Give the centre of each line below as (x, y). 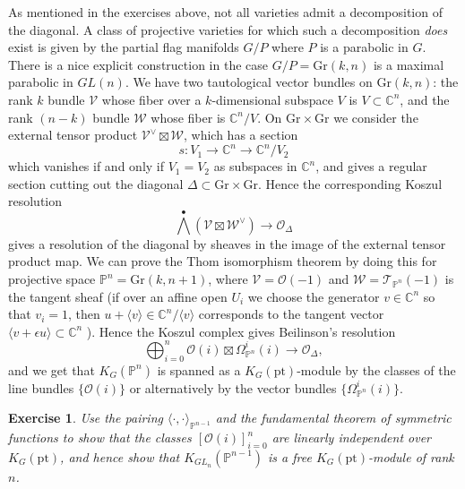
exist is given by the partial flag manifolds (124, 47)
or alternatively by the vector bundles (233, 387)
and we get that (52, 369)
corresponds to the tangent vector (291, 314)
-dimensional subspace (272, 99)
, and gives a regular (371, 166)
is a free (290, 456)
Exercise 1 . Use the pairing (86, 418)
